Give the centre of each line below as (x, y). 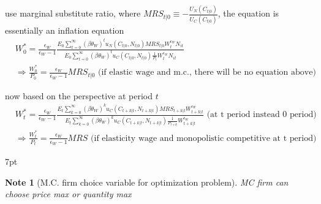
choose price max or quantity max (68, 194)
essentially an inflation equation (65, 30)
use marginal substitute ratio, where (73, 13)
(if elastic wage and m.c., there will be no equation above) (207, 73)
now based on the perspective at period (79, 95)
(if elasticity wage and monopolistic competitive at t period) (204, 138)
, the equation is (248, 13)
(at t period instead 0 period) (262, 115)
